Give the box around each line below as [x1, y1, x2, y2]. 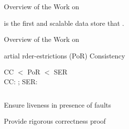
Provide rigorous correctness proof [4, 116, 106, 126]
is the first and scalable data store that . [4, 18, 124, 28]
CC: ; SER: [4, 76, 37, 86]
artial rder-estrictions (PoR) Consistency [4, 50, 125, 60]
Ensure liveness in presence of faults [4, 99, 111, 110]
